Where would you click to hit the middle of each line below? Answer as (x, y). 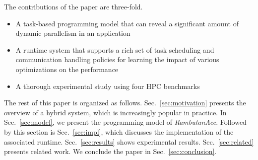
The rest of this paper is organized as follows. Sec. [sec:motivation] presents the (125, 103)
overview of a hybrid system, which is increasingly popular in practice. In (115, 112)
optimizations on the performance (67, 69)
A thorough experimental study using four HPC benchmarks (108, 86)
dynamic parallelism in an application (73, 33)
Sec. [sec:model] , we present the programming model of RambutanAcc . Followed (125, 122)
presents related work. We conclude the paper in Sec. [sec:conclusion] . (110, 151)
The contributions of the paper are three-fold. (73, 6)
